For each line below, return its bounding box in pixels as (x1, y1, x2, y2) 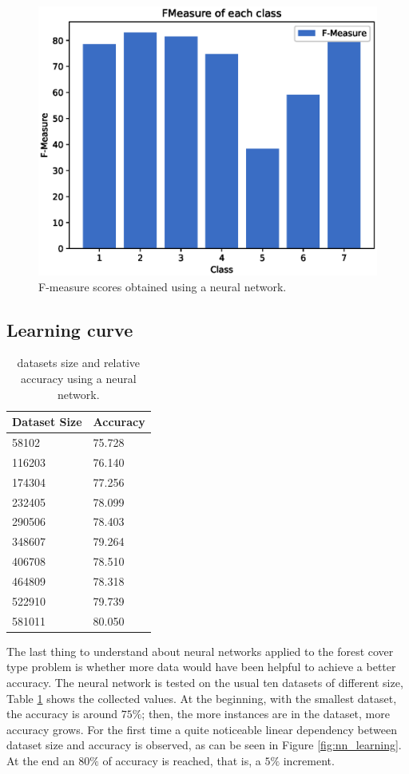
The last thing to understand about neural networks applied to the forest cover (6, 642, 394, 659)
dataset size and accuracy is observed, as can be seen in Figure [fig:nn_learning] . (6, 736, 402, 753)
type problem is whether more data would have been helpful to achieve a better (6, 658, 396, 675)
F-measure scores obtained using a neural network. (38, 278, 287, 294)
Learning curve (6, 317, 133, 342)
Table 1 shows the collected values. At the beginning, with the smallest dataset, (6, 689, 397, 706)
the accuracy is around (6, 705, 117, 722)
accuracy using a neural (21, 370, 137, 387)
